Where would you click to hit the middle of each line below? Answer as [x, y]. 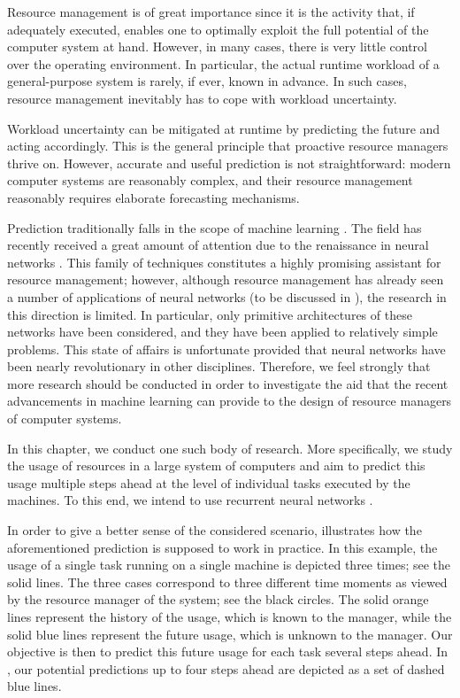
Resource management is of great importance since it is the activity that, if [211, 12]
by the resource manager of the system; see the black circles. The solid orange [218, 599]
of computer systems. [65, 419]
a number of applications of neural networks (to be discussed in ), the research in [227, 296]
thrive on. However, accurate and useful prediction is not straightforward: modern [229, 163]
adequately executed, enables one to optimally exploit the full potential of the [218, 29]
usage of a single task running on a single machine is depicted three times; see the [229, 565]
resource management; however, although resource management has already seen [226, 279]
